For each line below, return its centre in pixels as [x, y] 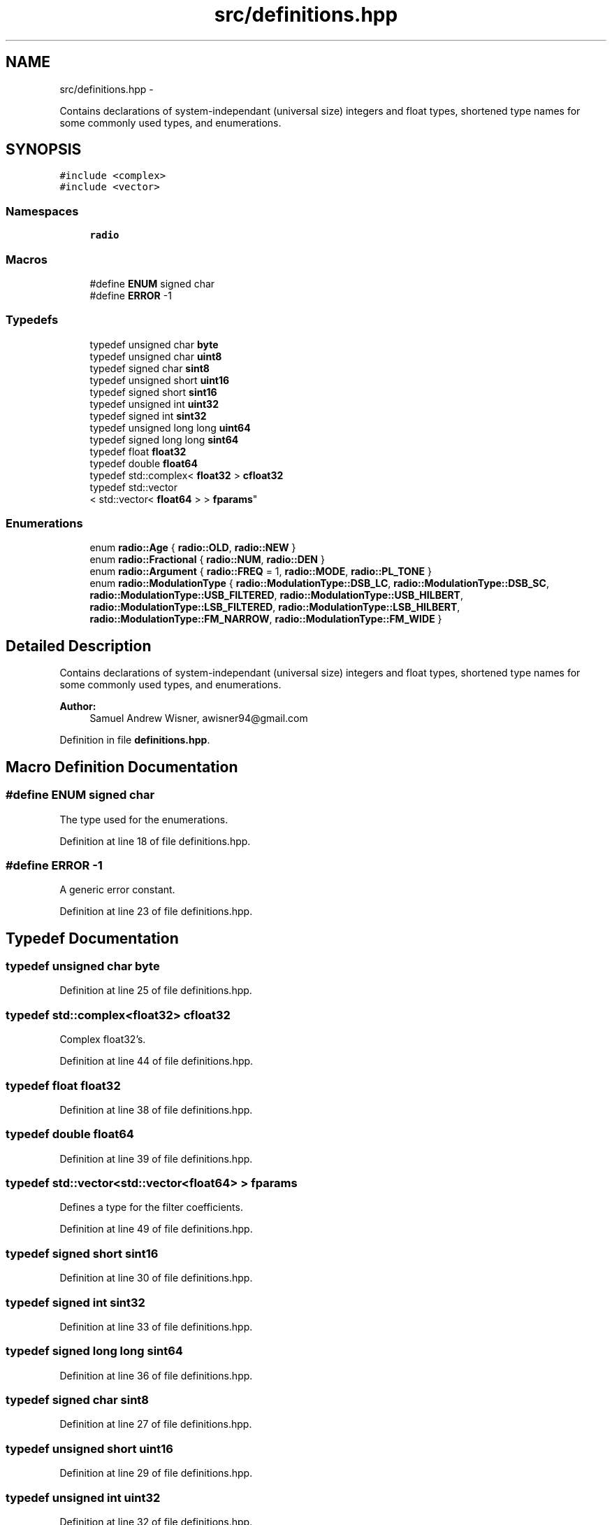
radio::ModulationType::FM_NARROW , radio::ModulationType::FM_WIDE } [266, 619]
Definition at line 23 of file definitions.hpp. [156, 912]
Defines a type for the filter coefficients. [151, 1207]
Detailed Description [79, 646]
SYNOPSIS [44, 150]
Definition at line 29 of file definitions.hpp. [156, 1473]
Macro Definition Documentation [122, 767]
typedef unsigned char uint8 [156, 356]
